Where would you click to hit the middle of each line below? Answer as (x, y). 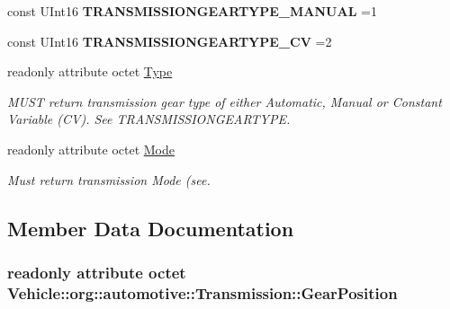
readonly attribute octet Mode (91, 149)
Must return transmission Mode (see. (109, 179)
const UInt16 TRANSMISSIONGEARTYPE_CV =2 (170, 41)
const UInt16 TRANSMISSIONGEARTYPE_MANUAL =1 (192, 11)
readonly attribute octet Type (90, 71)
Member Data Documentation (151, 228)
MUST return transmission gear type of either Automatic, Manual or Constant (225, 101)
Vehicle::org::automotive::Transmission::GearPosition (202, 292)
